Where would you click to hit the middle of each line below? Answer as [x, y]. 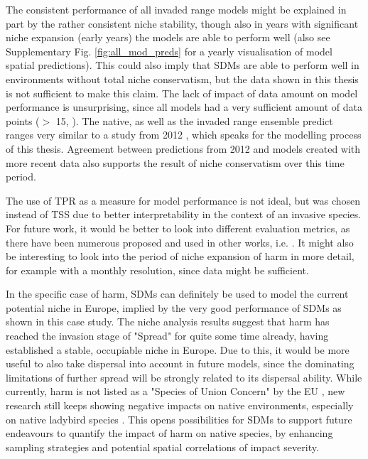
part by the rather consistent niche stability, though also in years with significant [182, 23]
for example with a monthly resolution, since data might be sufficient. [157, 270]
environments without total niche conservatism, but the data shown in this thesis [182, 79]
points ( [23, 120]
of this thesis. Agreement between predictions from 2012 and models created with [183, 148]
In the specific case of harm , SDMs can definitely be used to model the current [177, 294]
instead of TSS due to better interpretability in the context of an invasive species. [184, 214]
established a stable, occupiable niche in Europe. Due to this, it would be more [178, 349]
